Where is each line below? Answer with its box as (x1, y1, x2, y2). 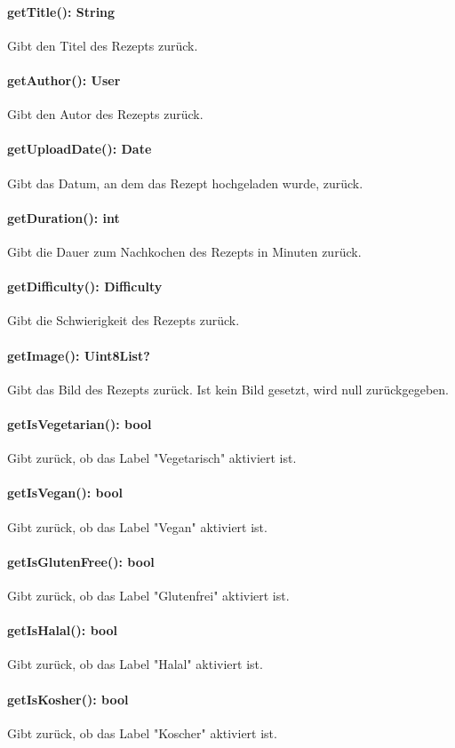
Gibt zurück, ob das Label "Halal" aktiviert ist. (7, 655, 263, 673)
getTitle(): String (7, 2, 116, 20)
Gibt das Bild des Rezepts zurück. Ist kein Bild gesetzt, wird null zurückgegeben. (7, 379, 449, 398)
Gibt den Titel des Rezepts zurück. (7, 36, 198, 54)
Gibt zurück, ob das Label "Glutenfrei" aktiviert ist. (7, 585, 290, 604)
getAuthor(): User (7, 70, 121, 89)
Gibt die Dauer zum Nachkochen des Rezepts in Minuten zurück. (7, 242, 362, 260)
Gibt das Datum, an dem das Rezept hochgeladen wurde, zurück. (7, 173, 363, 192)
